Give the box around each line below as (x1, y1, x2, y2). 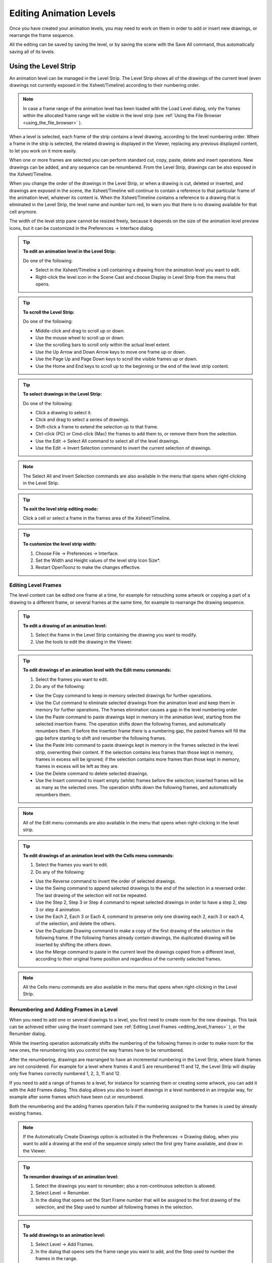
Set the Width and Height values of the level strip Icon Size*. (35, 557, 161, 563)
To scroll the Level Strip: (23, 309, 75, 315)
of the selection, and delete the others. (35, 920, 116, 927)
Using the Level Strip (9, 62, 76, 70)
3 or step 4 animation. (35, 906, 81, 912)
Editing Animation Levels (9, 8, 116, 19)
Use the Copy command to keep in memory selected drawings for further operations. (35, 693, 213, 699)
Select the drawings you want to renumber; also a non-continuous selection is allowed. (35, 1183, 216, 1189)
